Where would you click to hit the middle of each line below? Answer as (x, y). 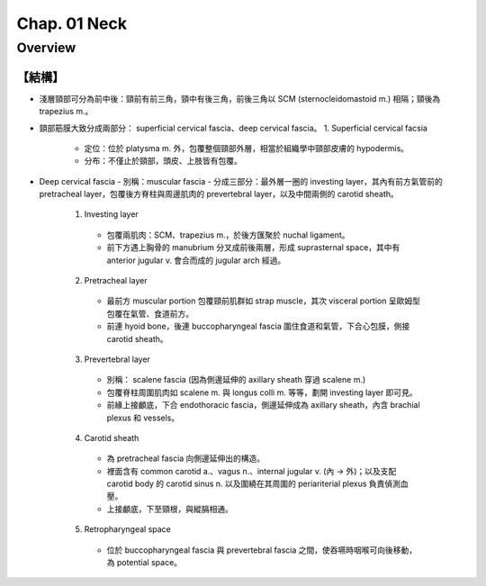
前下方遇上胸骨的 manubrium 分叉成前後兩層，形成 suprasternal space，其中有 (253, 248)
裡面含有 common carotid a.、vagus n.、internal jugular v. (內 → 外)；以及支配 (252, 471)
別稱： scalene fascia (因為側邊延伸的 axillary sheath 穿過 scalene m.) (236, 380)
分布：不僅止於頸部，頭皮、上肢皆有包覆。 (163, 161)
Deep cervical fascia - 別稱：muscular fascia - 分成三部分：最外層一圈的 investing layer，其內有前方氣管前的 (241, 181)
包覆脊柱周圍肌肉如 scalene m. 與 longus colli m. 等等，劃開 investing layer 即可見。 (262, 392)
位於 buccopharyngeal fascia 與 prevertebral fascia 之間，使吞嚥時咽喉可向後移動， (262, 550)
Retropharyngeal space (127, 529)
